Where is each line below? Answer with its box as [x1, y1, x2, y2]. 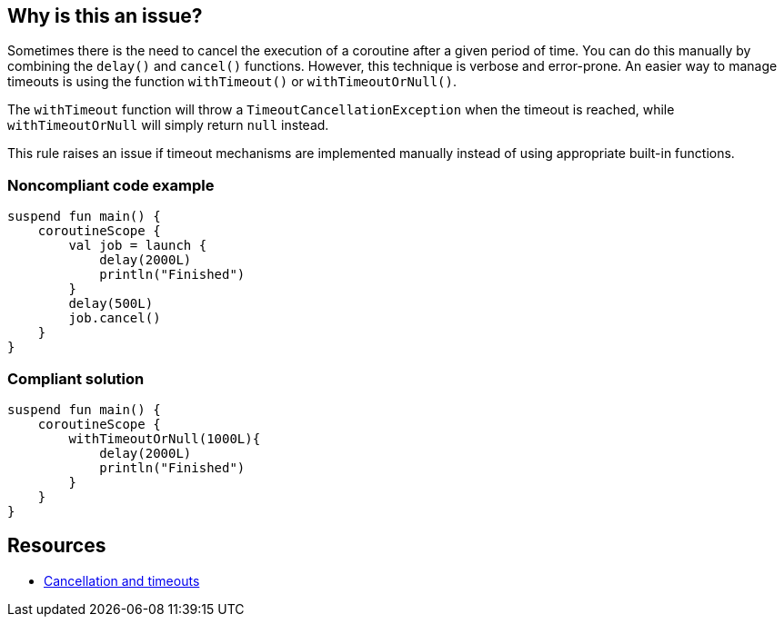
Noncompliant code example [7, 175, 215, 194]
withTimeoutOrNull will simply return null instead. [7, 117, 329, 134]
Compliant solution [7, 369, 145, 388]
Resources [7, 534, 106, 558]
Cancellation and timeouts [44, 572, 200, 589]
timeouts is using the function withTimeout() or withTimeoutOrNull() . [7, 74, 457, 90]
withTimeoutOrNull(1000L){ [68, 431, 261, 446]
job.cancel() [68, 311, 161, 326]
